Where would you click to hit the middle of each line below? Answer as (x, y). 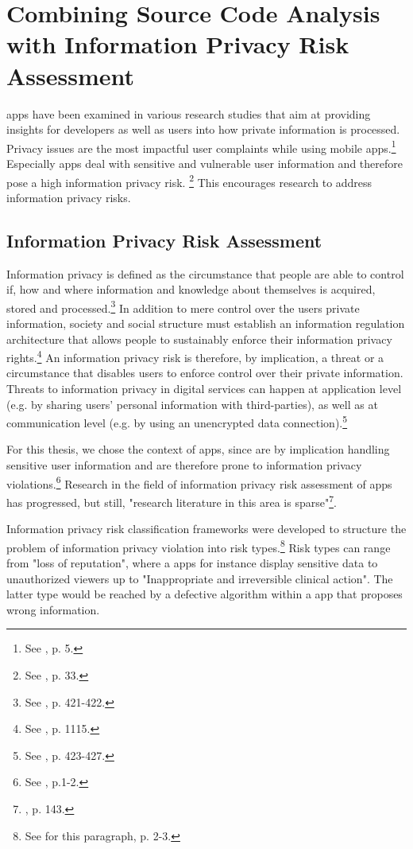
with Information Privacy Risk (178, 44)
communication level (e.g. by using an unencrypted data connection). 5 (177, 421)
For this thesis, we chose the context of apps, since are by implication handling (198, 449)
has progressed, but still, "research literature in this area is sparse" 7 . (172, 500)
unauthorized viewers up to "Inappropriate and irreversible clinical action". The (200, 578)
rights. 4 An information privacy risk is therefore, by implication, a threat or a (195, 356)
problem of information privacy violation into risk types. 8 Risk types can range (199, 546)
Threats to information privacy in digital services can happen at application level (204, 389)
